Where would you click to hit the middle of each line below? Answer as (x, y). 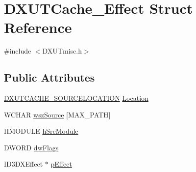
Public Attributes (49, 77)
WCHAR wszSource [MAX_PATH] (57, 114)
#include (18, 51)
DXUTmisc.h (62, 51)
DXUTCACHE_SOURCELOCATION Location (76, 98)
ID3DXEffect (24, 164)
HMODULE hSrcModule (41, 131)
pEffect (61, 164)
